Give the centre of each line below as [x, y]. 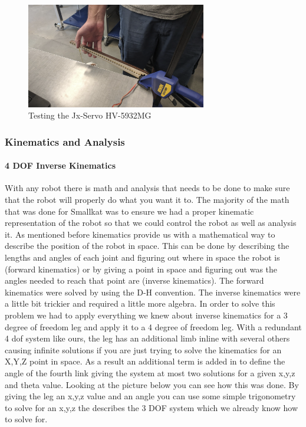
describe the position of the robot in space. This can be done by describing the [147, 246]
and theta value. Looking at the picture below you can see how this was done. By [152, 384]
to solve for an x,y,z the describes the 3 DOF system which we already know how [152, 407]
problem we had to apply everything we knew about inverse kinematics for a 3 [146, 315]
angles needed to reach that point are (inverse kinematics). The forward [134, 280]
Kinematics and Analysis [65, 141]
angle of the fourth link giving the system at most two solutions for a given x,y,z [150, 372]
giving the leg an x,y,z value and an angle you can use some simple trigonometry [150, 396]
